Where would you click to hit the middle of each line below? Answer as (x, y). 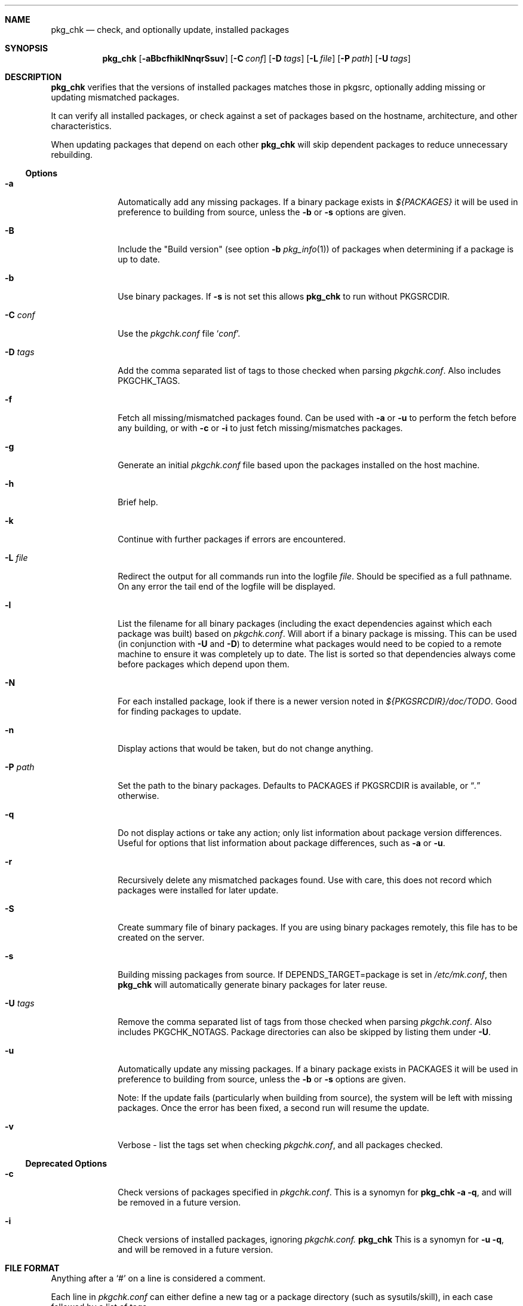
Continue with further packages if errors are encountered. (232, 539)
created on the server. (161, 937)
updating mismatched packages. (115, 97)
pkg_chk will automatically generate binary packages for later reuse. (253, 985)
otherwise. (139, 796)
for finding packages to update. (180, 711)
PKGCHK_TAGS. (149, 381)
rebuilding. (72, 155)
